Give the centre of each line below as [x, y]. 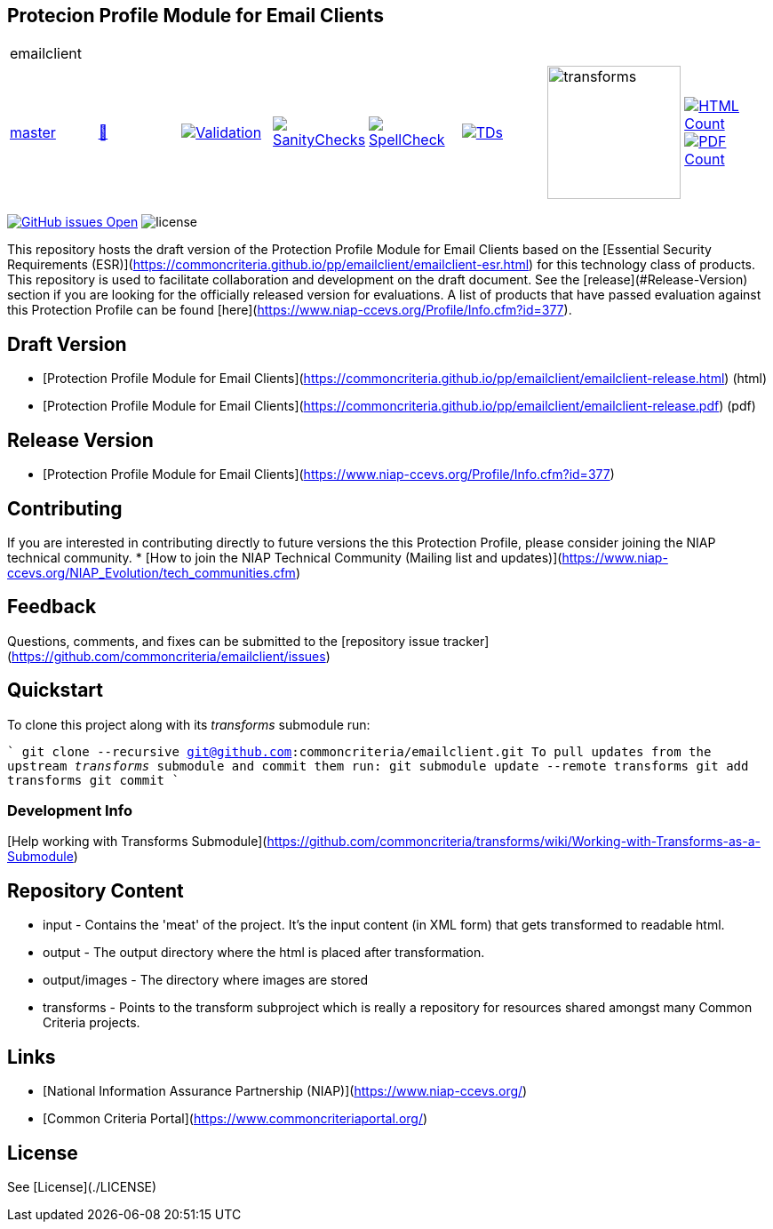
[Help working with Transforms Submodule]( [137, 842]
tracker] [466, 641]
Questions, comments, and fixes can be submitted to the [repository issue [223, 641]
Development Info [70, 811]
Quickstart [56, 690]
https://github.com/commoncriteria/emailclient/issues [169, 656]
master [33, 133]
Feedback [52, 607]
